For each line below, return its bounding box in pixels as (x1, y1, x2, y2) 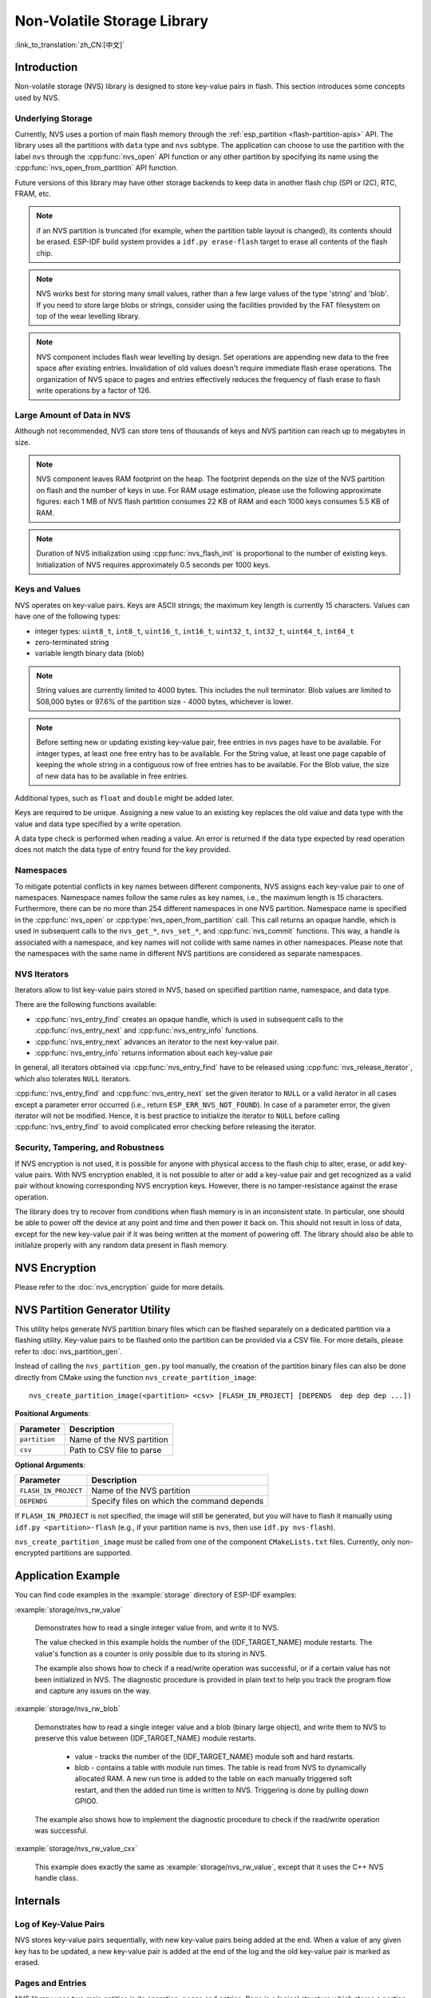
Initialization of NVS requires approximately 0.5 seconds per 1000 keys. (36, 559, 271, 569)
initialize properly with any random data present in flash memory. (14, 1240, 229, 1250)
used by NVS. (14, 93, 60, 102)
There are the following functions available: (14, 1000, 157, 1009)
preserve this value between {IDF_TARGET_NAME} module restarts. (34, 1733, 257, 1743)
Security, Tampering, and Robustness (14, 1142, 164, 1153)
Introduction (14, 61, 78, 74)
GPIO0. (74, 1797, 99, 1806)
